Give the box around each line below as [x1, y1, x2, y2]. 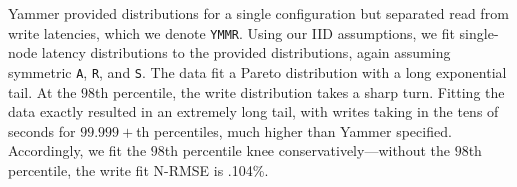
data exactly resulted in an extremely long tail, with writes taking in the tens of [8, 101, 499, 122]
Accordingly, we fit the [8, 140, 147, 161]
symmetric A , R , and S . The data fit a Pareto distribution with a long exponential [8, 61, 507, 82]
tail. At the [8, 81, 77, 102]
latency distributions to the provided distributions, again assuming [41, 42, 451, 63]
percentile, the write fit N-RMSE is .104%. [8, 159, 269, 180]
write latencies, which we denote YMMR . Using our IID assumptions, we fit [8, 22, 455, 43]
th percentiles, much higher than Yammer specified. [136, 120, 452, 141]
